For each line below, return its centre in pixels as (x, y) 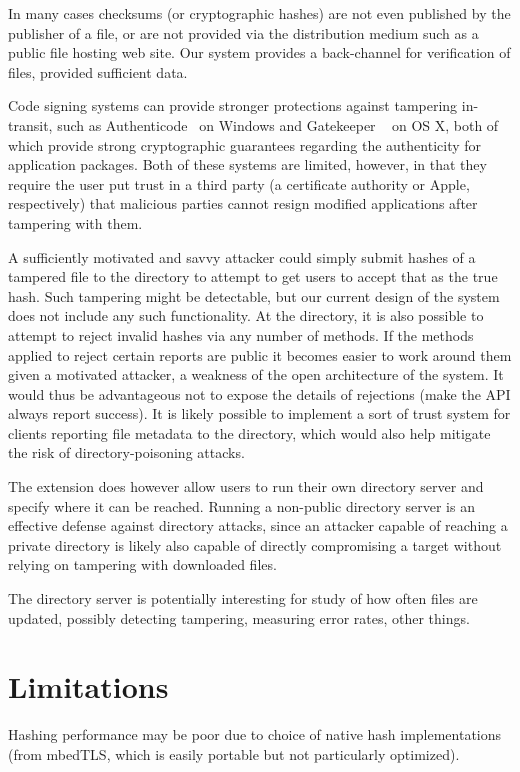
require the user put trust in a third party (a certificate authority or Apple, (239, 183)
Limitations (88, 686)
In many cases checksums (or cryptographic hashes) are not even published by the (259, 13)
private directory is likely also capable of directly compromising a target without (255, 544)
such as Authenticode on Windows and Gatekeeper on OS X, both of (278, 124)
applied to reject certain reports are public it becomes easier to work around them (260, 354)
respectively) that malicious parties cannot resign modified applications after (243, 203)
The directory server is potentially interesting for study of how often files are (243, 598)
